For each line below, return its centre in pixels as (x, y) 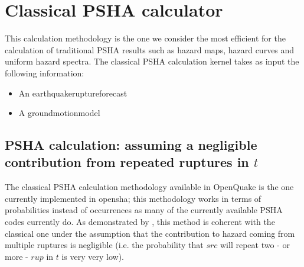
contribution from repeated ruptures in (127, 162)
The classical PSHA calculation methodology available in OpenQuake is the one (149, 187)
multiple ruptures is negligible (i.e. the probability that (104, 245)
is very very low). (93, 256)
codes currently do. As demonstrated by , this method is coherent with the (140, 222)
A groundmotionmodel (59, 113)
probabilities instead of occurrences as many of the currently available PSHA (144, 210)
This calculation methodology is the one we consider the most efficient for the (145, 38)
